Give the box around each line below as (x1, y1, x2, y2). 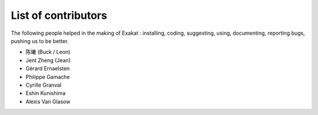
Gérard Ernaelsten (25, 65, 70, 72)
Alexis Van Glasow (25, 98, 71, 105)
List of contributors (11, 9, 107, 22)
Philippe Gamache (25, 73, 70, 80)
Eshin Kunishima (25, 90, 66, 97)
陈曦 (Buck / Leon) (25, 48, 71, 55)
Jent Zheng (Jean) (25, 57, 71, 64)
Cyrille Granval (25, 81, 62, 88)
